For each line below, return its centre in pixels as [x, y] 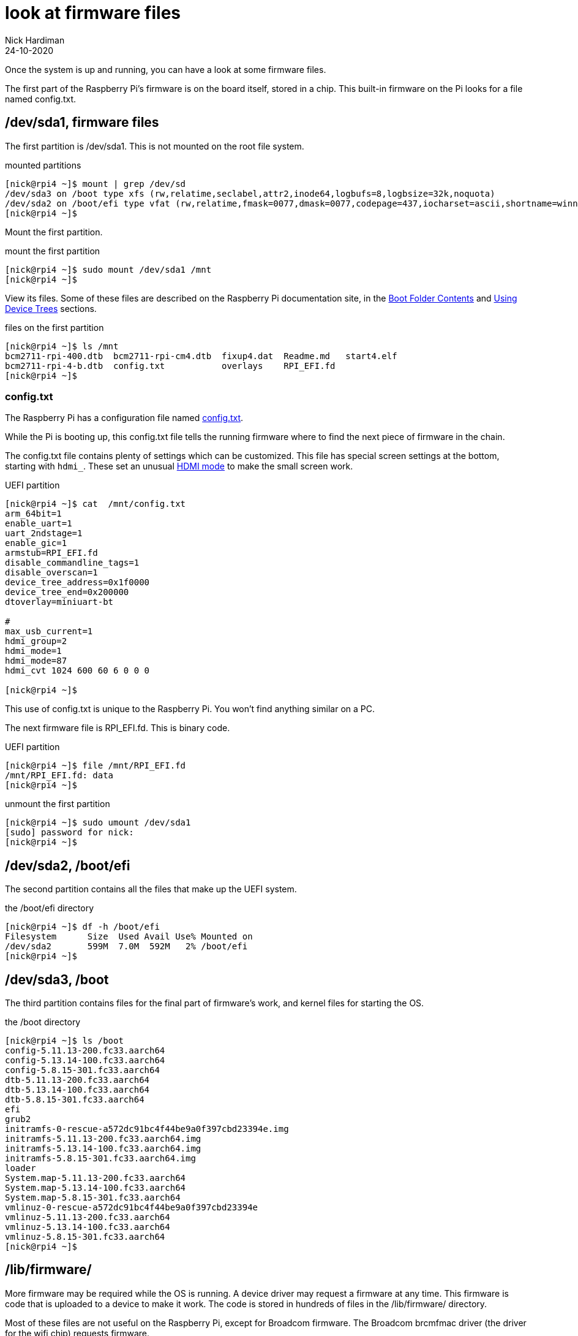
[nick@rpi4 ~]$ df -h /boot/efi [82, 927]
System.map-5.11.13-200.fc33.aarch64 [96, 1178]
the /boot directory [43, 1022]
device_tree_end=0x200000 [67, 592]
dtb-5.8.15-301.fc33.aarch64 [75, 1100]
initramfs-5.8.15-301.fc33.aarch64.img [100, 1159]
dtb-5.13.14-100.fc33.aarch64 [77, 1090]
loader [21, 1168]
